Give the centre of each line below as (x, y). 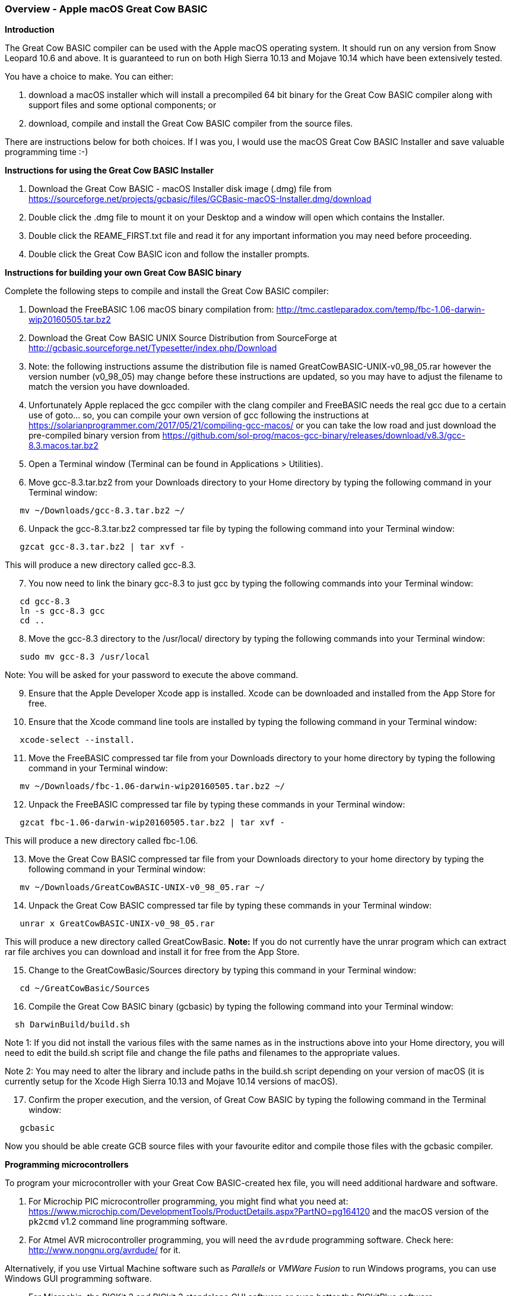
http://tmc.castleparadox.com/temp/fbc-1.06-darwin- (381, 310)
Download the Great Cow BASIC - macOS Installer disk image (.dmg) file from (180, 189)
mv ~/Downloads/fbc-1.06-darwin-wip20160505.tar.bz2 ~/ (153, 786)
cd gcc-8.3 (45, 602)
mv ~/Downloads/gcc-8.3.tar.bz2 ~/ (102, 511)
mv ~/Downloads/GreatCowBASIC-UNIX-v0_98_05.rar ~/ (142, 887)
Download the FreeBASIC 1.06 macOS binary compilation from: (151, 310)
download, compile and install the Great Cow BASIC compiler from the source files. (191, 124)
